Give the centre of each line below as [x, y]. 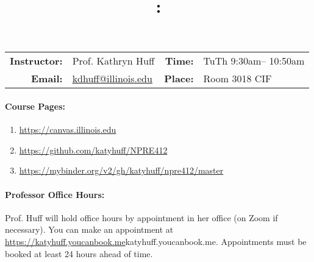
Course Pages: [35, 106]
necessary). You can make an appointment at [89, 229]
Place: [179, 79]
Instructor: [36, 61]
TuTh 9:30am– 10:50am [254, 61]
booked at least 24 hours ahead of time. [79, 253]
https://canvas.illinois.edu [68, 129]
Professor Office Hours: [55, 194]
